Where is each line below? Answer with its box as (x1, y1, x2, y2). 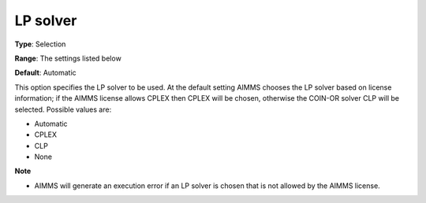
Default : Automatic (14, 68, 77, 78)
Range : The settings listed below (14, 54, 121, 63)
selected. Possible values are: (14, 105, 112, 114)
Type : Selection (14, 39, 66, 49)
